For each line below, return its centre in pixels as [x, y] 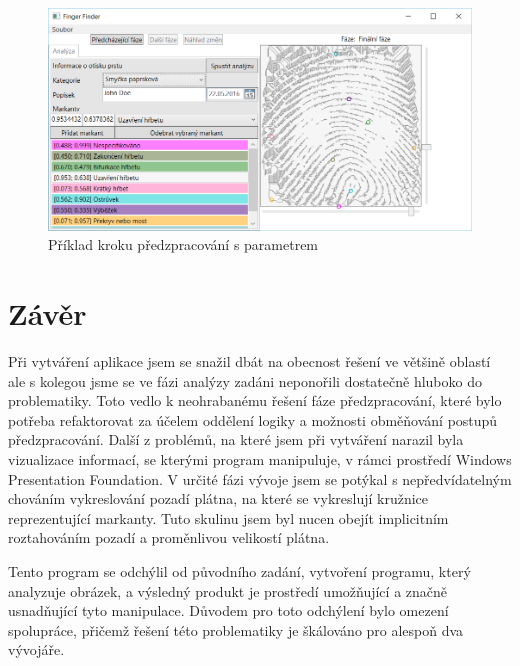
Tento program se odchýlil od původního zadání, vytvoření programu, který [239, 571]
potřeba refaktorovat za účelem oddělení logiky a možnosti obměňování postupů [253, 419]
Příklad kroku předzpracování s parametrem [183, 244]
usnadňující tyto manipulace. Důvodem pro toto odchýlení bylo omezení [228, 610]
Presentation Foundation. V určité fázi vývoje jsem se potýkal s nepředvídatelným [260, 478]
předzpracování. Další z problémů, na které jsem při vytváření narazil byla [236, 439]
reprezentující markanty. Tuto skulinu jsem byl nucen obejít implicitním [228, 517]
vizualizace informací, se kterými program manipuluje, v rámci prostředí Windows [260, 459]
